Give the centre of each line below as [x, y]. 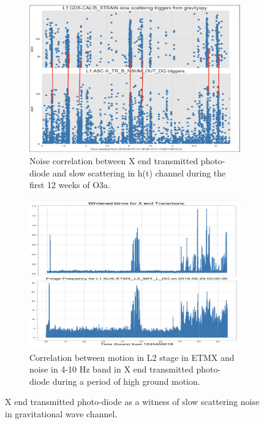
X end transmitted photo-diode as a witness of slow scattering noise [132, 402]
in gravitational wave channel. [61, 413]
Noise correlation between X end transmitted [114, 161]
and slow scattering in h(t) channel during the [139, 172]
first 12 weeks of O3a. [70, 185]
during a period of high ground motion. [126, 381]
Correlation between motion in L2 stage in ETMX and [132, 357]
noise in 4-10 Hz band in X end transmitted [111, 369]
